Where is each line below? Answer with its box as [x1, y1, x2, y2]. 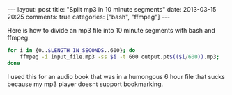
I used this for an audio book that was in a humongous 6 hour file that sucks [7, 72, 225, 80]
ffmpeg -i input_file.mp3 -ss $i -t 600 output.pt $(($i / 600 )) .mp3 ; [20, 53, 219, 60]
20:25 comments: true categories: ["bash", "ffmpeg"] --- [7, 12, 171, 21]
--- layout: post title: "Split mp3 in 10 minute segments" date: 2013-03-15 [7, 6, 217, 13]
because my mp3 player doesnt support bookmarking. [7, 80, 164, 88]
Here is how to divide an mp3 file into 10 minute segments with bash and [7, 26, 216, 34]
